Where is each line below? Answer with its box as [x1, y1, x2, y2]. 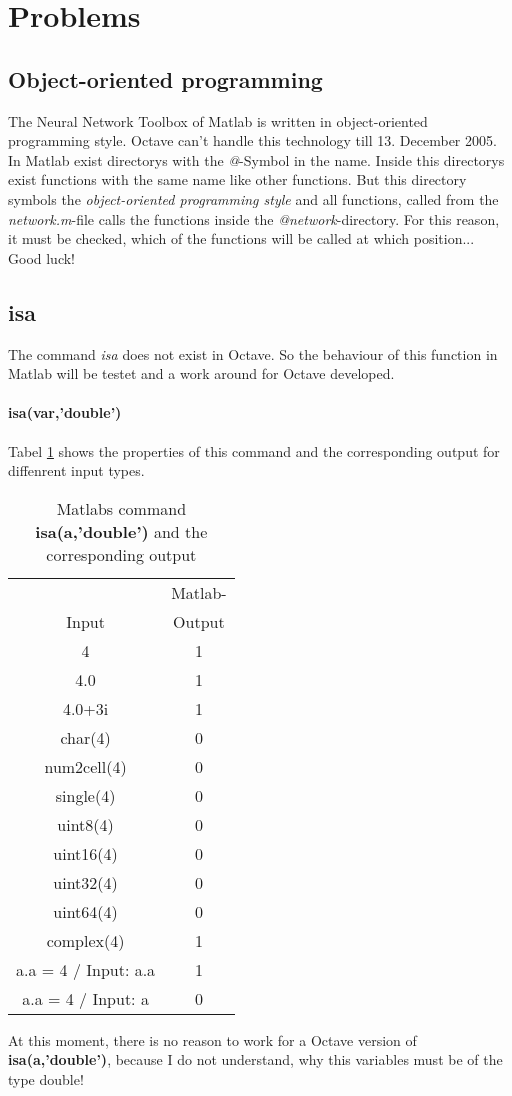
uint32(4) [53, 870, 118, 894]
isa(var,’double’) [8, 402, 122, 423]
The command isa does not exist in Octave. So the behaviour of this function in [8, 343, 498, 364]
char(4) [60, 725, 111, 749]
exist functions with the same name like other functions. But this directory [8, 169, 467, 190]
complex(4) [46, 928, 125, 952]
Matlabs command [56, 496, 187, 520]
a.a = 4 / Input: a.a [16, 957, 156, 981]
